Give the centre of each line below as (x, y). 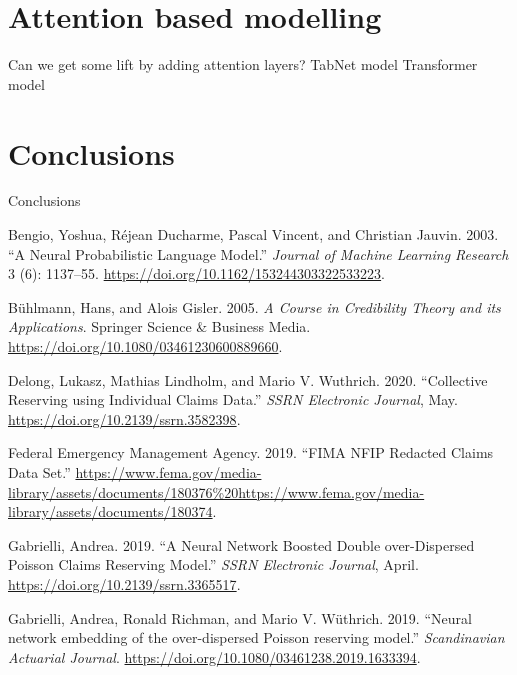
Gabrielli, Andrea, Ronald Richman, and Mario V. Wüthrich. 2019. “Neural (240, 617)
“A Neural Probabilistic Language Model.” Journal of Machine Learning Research (258, 253)
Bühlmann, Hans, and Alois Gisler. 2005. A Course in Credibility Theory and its (254, 306)
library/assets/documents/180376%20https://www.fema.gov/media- (216, 491)
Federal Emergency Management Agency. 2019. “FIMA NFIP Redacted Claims (251, 452)
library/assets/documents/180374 (110, 511)
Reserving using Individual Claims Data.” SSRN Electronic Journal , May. (233, 399)
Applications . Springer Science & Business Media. (159, 326)
